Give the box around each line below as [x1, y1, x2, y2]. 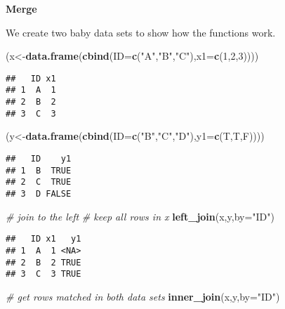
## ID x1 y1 [6, 234, 81, 244]
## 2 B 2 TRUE [6, 257, 81, 268]
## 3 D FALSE [6, 188, 72, 199]
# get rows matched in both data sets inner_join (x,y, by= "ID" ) [6, 289, 280, 303]
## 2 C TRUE [6, 177, 72, 188]
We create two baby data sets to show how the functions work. [6, 25, 276, 39]
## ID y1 [6, 154, 72, 164]
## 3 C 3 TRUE [6, 269, 81, 280]
